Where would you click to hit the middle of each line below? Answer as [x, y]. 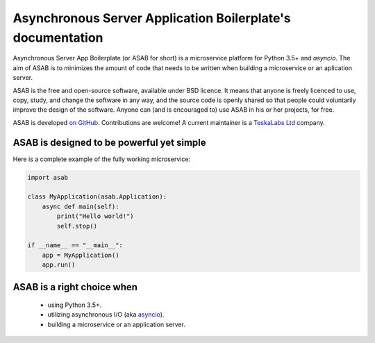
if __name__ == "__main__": [75, 245]
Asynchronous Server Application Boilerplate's [152, 18]
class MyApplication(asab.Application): [97, 197]
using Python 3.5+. [75, 305]
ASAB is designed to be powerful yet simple [109, 142]
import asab [48, 177]
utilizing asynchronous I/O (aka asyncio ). [106, 315]
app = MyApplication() [81, 255]
